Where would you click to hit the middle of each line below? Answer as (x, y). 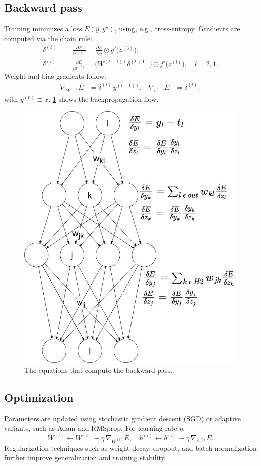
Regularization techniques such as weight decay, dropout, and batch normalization (130, 448)
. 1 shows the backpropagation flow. (103, 99)
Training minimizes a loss (43, 28)
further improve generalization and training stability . (87, 458)
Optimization (39, 397)
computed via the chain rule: (48, 38)
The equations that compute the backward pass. (98, 370)
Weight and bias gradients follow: (55, 76)
